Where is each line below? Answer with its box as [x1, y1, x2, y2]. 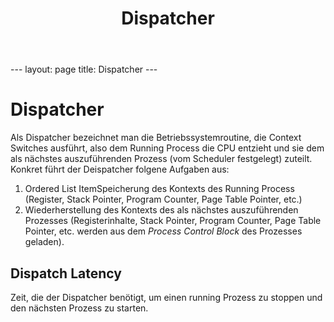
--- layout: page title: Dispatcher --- [10, 63, 158, 76]
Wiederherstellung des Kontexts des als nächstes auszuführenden [24, 204, 299, 216]
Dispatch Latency [10, 265, 122, 282]
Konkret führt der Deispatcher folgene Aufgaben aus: [10, 163, 230, 176]
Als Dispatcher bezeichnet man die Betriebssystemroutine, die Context [10, 132, 302, 144]
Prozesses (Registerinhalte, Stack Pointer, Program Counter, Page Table [24, 215, 322, 227]
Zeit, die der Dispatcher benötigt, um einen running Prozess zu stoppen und [10, 291, 323, 303]
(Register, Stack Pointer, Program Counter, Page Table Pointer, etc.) [24, 193, 303, 206]
